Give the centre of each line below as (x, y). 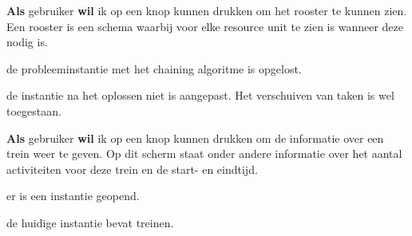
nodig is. (27, 42)
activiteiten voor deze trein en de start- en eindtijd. (132, 169)
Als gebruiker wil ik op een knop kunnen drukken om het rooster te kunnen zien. (207, 10)
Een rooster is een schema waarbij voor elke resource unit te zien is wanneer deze (205, 26)
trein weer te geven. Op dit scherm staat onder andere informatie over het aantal (204, 153)
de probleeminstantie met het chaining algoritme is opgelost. (154, 68)
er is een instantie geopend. (73, 196)
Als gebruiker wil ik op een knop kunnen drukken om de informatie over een (195, 138)
